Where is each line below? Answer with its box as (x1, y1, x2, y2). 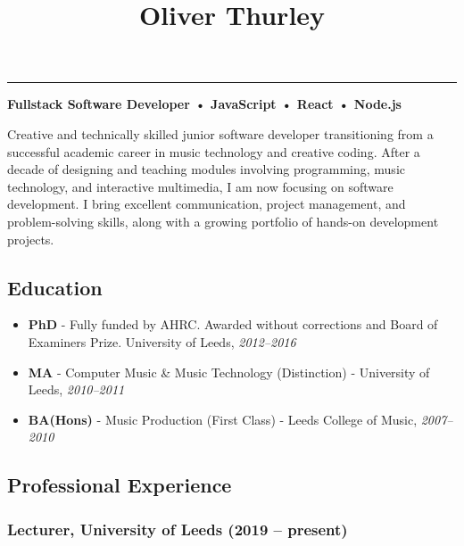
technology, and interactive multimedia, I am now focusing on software (7, 177, 394, 195)
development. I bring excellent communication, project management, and (7, 194, 406, 213)
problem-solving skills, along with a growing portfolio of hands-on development (7, 211, 439, 230)
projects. (7, 229, 54, 248)
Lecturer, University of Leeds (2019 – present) (7, 517, 348, 540)
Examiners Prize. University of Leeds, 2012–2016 (28, 332, 296, 351)
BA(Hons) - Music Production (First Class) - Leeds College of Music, (28, 409, 418, 428)
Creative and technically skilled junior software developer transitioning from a (7, 124, 434, 143)
